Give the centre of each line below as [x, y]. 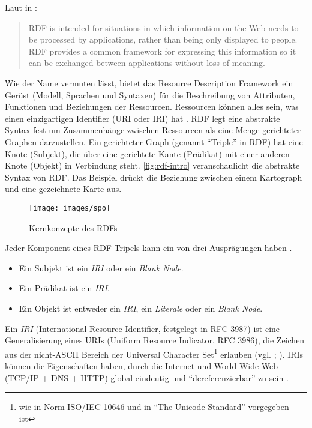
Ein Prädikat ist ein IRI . [64, 288]
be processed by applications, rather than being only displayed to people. [163, 39]
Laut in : [21, 7]
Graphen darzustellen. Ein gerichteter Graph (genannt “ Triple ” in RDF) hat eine [154, 141]
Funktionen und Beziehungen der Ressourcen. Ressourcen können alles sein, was [152, 107]
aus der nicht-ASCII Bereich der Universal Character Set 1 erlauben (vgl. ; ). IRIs [154, 353]
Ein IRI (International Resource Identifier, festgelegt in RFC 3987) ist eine [142, 328]
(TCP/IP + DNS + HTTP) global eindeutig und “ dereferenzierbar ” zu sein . [147, 377]
